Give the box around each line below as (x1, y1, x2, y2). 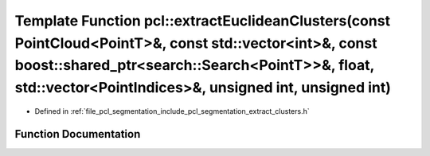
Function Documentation (14, 127, 141, 141)
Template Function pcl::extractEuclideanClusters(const (14, 12, 390, 29)
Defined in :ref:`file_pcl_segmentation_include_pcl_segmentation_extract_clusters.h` (34, 106, 310, 115)
